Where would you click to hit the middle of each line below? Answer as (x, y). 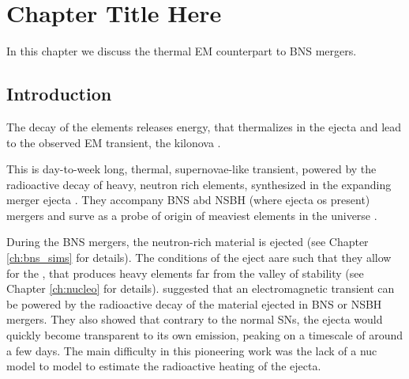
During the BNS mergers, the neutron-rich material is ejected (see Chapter (188, 242)
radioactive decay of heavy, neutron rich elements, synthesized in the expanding (199, 184)
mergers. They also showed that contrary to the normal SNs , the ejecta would (195, 319)
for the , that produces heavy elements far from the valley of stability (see (185, 273)
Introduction (59, 94)
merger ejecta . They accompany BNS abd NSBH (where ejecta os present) (188, 200)
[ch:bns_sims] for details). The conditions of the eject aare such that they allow (199, 258)
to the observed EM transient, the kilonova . (114, 142)
